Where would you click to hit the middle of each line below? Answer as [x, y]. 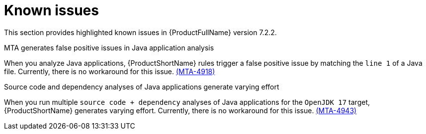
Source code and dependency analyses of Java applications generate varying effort [142, 87]
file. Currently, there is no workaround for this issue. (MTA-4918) [110, 71]
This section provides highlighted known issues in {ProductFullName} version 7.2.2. [140, 32]
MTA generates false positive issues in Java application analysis [109, 47]
